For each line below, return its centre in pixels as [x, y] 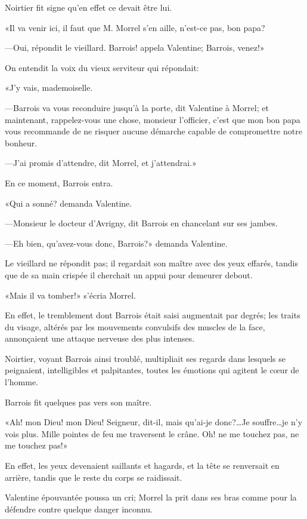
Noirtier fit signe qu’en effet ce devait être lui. [89, 7]
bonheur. [21, 142]
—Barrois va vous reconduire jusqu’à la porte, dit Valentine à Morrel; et [137, 107]
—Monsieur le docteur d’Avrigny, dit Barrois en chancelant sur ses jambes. [141, 223]
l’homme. [21, 382]
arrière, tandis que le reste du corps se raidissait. [94, 477]
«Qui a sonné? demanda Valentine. [69, 203]
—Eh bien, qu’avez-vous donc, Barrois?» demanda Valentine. [116, 243]
